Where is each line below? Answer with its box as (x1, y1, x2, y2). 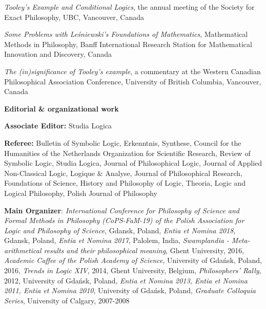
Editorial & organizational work (4, 103, 119, 114)
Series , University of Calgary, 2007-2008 (4, 295, 130, 305)
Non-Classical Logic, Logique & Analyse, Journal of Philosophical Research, (4, 167, 242, 178)
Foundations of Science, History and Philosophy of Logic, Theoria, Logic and (4, 178, 245, 188)
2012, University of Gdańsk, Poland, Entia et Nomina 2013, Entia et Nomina (4, 275, 248, 285)
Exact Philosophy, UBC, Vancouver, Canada (4, 11, 144, 22)
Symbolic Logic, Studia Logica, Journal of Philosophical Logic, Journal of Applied (4, 158, 262, 168)
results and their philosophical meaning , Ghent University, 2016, (44, 245, 244, 255)
